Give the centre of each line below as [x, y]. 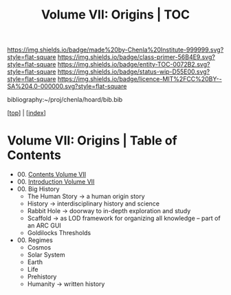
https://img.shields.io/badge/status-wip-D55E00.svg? [134, 72]
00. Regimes [35, 240]
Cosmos [39, 248]
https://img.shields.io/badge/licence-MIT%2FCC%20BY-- [140, 79]
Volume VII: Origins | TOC [115, 15]
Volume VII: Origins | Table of [92, 141]
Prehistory [42, 277]
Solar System [46, 255]
